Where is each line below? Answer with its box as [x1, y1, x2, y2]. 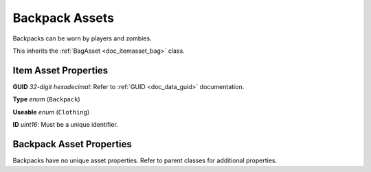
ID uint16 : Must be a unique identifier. [12, 121, 118, 129]
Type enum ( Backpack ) [12, 95, 80, 103]
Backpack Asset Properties [12, 138, 132, 150]
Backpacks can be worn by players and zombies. [12, 34, 152, 42]
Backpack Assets [12, 10, 115, 25]
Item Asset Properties [12, 64, 109, 76]
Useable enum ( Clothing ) [12, 108, 90, 116]
